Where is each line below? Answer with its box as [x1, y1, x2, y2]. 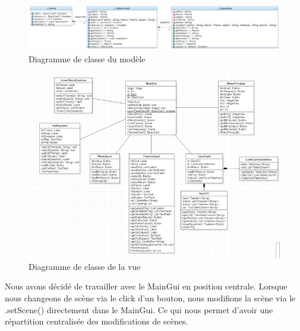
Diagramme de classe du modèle [29, 53, 146, 65]
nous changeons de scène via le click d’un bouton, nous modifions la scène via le [5, 291, 296, 304]
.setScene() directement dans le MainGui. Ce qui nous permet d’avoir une [5, 303, 273, 316]
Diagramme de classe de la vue [29, 260, 141, 272]
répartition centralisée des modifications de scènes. [5, 315, 188, 327]
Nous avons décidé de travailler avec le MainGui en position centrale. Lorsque [5, 280, 288, 292]
